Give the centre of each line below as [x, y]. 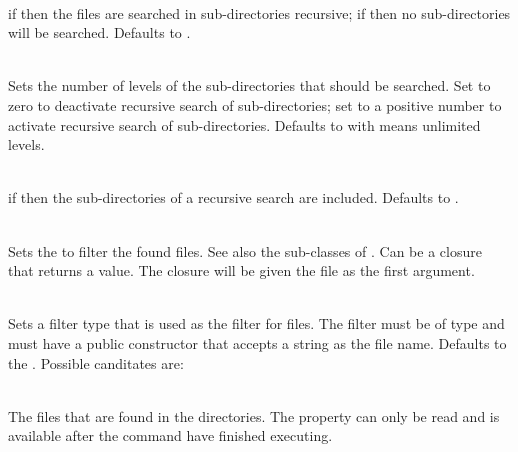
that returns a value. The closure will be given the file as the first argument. [241, 270]
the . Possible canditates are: [96, 362]
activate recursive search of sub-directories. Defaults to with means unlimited [244, 124]
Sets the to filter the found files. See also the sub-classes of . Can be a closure [245, 250]
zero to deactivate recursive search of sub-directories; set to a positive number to [255, 104]
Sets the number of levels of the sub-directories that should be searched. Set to [249, 85]
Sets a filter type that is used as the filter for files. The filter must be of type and [256, 323]
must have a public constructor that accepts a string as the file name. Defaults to [257, 342]
